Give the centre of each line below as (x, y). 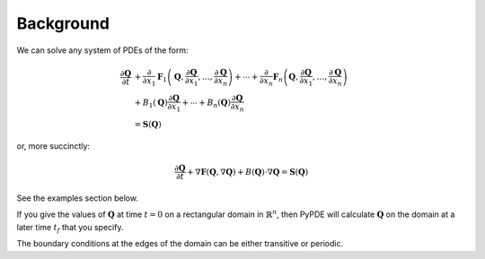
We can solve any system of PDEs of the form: (102, 50)
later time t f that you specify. (70, 228)
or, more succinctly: (53, 146)
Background (63, 23)
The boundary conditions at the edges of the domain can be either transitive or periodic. (180, 244)
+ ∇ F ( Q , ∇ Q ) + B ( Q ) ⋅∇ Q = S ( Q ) (248, 172)
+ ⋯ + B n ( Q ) (206, 104)
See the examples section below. (78, 198)
